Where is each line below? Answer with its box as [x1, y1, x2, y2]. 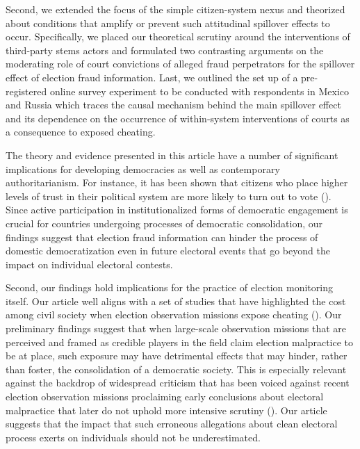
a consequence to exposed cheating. [6, 124, 156, 139]
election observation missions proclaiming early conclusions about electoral [6, 389, 324, 404]
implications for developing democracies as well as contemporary [6, 161, 280, 176]
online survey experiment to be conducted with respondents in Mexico [49, 83, 350, 98]
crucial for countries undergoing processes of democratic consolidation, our [6, 215, 323, 230]
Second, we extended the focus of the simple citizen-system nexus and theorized [6, 2, 345, 16]
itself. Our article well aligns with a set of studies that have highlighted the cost [6, 293, 346, 308]
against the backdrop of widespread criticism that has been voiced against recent [6, 375, 350, 390]
